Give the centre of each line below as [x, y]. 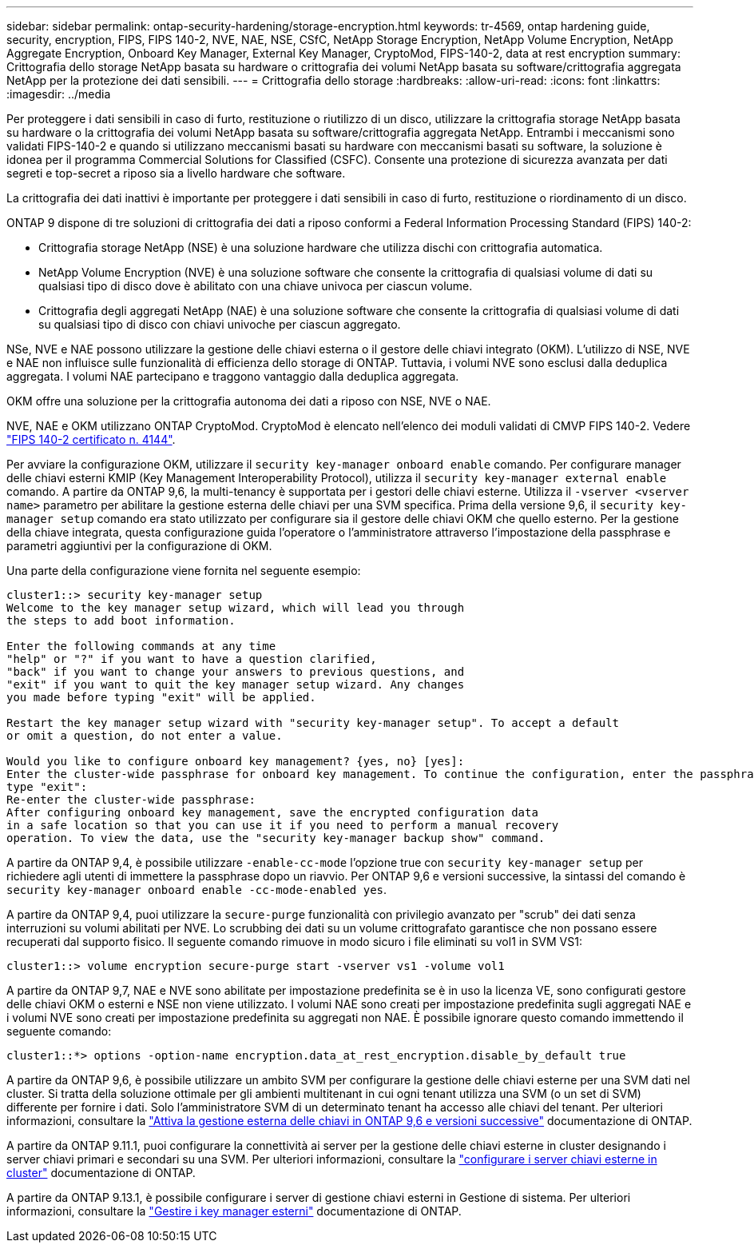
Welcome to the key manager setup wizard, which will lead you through [236, 608]
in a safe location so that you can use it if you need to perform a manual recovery [283, 825]
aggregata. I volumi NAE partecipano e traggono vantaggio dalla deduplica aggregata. [233, 376]
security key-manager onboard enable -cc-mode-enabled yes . [197, 890]
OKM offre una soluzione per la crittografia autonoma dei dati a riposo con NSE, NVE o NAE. [249, 401]
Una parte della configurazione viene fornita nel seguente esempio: [184, 571]
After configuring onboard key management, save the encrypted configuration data [272, 812]
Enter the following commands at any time [141, 646]
